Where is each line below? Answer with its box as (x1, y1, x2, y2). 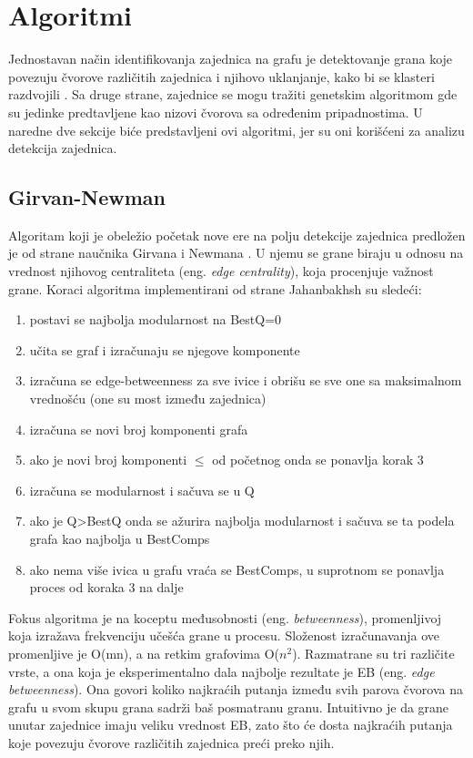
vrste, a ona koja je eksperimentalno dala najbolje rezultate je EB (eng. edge (8, 661, 435, 681)
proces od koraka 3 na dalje (29, 578, 184, 597)
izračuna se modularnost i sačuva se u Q (29, 480, 255, 499)
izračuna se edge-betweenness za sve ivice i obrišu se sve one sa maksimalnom (29, 371, 462, 390)
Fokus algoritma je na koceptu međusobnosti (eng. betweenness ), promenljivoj (8, 608, 442, 627)
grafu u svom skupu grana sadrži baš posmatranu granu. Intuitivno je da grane (8, 697, 449, 716)
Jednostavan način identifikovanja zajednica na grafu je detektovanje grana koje (8, 49, 453, 68)
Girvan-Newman (8, 183, 166, 211)
